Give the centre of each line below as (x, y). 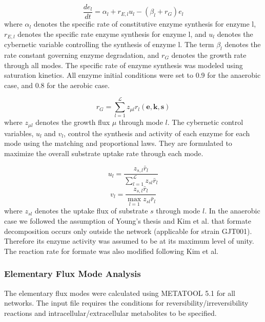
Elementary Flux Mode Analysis (73, 274)
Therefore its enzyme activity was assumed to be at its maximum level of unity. (129, 241)
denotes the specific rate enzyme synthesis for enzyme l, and (112, 34)
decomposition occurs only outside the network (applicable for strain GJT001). (128, 231)
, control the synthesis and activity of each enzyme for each (157, 133)
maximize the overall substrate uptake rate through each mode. (104, 153)
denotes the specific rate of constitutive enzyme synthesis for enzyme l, (145, 24)
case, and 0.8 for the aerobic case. (57, 85)
